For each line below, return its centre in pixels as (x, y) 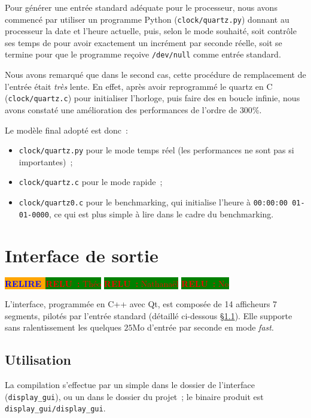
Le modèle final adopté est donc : (66, 130)
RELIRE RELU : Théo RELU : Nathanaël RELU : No (117, 284)
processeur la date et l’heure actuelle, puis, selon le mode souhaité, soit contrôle (151, 31)
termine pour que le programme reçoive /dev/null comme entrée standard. (143, 54)
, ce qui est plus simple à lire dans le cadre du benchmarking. (161, 213)
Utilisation (38, 360)
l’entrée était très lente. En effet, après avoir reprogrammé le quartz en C (139, 86)
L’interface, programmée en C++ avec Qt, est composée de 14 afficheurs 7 (141, 304)
